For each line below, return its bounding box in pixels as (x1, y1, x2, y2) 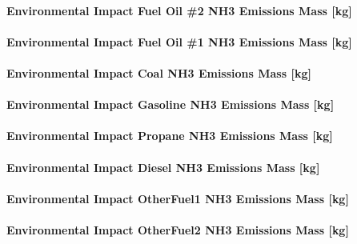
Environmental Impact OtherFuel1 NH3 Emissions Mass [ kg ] (6, 190, 349, 206)
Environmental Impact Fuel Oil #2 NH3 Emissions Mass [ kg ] (6, 2, 352, 18)
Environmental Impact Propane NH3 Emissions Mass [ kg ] (6, 127, 333, 144)
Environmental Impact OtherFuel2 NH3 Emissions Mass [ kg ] (6, 221, 349, 238)
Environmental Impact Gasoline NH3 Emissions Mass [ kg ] (6, 96, 335, 113)
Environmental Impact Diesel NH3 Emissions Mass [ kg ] (6, 158, 320, 175)
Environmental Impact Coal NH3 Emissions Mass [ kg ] (6, 64, 311, 81)
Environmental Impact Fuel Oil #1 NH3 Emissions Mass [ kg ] (6, 33, 352, 50)
